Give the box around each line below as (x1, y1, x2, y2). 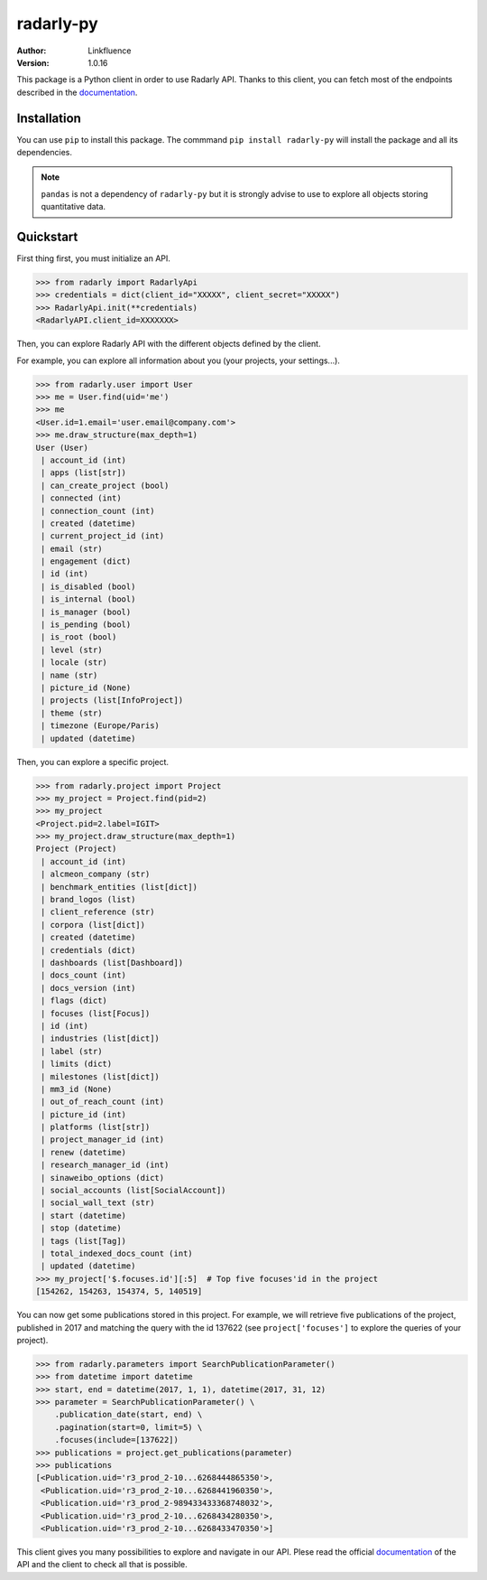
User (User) (35, 443, 89, 453)
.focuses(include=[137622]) (54, 1435, 179, 1445)
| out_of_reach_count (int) (41, 1097, 165, 1107)
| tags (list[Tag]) (41, 1236, 126, 1246)
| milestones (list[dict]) (41, 1071, 160, 1081)
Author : (16, 45, 47, 56)
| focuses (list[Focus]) (41, 1008, 151, 1018)
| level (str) (41, 644, 103, 655)
